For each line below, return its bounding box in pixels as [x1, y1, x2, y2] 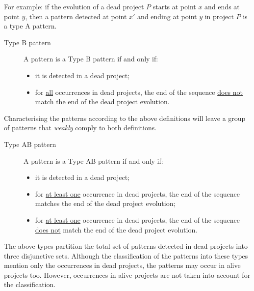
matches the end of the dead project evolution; [35, 198, 176, 208]
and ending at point [137, 11, 197, 21]
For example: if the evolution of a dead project [4, 1, 144, 11]
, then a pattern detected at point [25, 11, 127, 21]
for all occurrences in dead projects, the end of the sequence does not [35, 87, 243, 97]
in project [204, 11, 234, 21]
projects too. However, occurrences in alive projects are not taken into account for [4, 269, 251, 280]
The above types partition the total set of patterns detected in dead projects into [4, 241, 248, 251]
